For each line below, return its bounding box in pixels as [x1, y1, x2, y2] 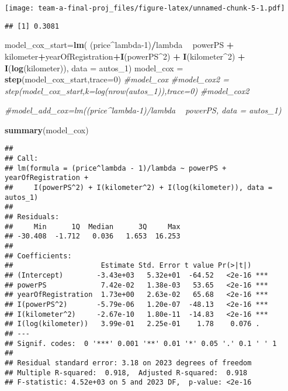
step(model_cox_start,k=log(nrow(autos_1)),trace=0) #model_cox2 [5, 84, 249, 96]
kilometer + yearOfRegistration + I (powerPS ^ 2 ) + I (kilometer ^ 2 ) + [5, 50, 245, 62]
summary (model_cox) [5, 123, 89, 136]
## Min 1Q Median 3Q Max [5, 222, 181, 231]
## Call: [5, 154, 39, 163]
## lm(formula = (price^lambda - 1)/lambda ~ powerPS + [5, 164, 227, 172]
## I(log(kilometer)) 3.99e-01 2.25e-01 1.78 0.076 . [5, 320, 260, 328]
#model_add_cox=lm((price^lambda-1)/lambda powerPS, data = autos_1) [5, 104, 282, 116]
